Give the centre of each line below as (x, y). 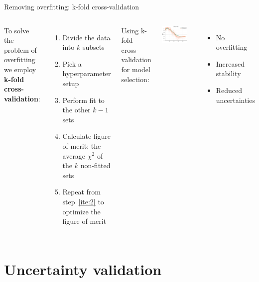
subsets (93, 47)
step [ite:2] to (83, 201)
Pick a (72, 63)
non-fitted (95, 165)
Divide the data (86, 37)
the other (76, 110)
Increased (230, 63)
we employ (20, 69)
